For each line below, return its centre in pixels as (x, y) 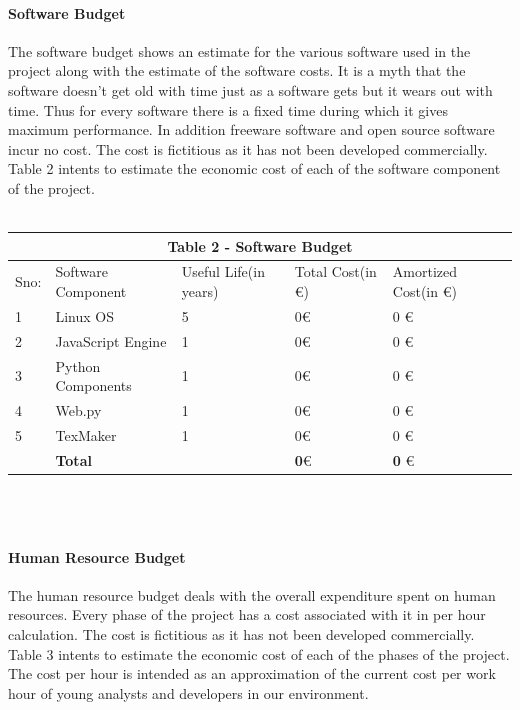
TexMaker (86, 434)
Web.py (78, 410)
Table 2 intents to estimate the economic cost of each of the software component (254, 168)
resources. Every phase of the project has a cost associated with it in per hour (247, 614)
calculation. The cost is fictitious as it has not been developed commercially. (241, 634)
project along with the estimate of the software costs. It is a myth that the (237, 70)
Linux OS (85, 315)
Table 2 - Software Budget (260, 245)
